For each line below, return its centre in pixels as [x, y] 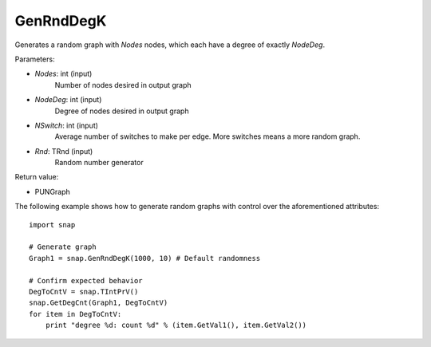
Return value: [37, 177]
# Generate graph [63, 247]
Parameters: [35, 59]
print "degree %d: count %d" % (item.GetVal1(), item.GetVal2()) [176, 325]
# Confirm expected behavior [86, 280]
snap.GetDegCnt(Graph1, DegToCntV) [99, 303]
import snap [52, 225]
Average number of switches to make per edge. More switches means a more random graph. [208, 136]
